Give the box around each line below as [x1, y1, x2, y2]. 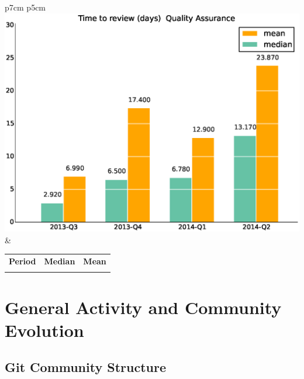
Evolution [5, 318, 84, 342]
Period [9, 255, 36, 267]
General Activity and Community [5, 295, 282, 319]
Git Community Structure [5, 358, 166, 376]
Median [44, 255, 75, 267]
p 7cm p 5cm [5, 1, 46, 13]
